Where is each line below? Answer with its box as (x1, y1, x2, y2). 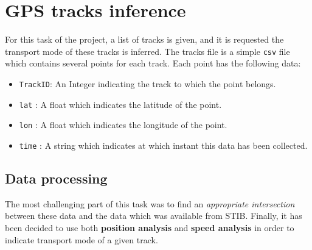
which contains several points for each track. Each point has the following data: (5, 57, 301, 70)
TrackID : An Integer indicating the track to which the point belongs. (19, 77, 276, 90)
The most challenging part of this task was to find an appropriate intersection (5, 197, 295, 210)
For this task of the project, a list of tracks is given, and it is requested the (5, 33, 284, 46)
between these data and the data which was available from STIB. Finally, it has (5, 209, 302, 222)
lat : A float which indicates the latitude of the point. (19, 98, 222, 110)
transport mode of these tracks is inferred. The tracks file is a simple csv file (5, 45, 290, 57)
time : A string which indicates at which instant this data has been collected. (19, 138, 308, 151)
